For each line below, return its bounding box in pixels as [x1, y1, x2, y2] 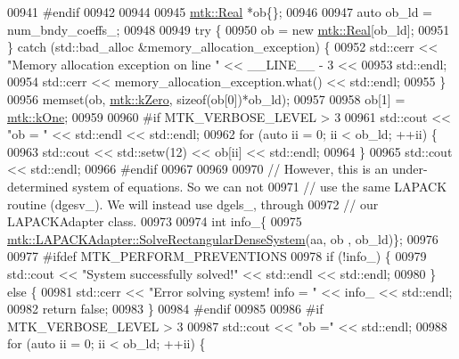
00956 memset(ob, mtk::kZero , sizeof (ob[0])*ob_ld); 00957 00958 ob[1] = [7, 89, 406, 108]
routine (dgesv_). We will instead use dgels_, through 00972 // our [7, 194, 379, 213]
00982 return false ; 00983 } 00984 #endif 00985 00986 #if [7, 299, 324, 318]
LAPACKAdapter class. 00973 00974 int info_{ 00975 [7, 212, 302, 231]
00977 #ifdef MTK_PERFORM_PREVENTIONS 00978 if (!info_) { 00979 [7, 247, 427, 265]
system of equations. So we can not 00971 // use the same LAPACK [72, 176, 447, 195]
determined [7, 176, 69, 195]
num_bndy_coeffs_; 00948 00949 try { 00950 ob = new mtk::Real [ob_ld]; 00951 [7, 20, 450, 38]
